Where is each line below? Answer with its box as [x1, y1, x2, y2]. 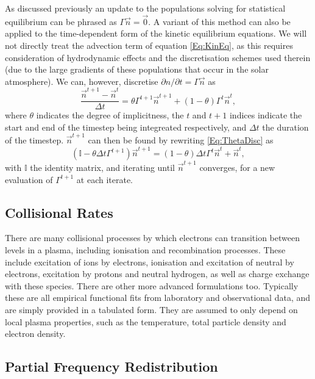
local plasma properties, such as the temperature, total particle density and [5, 315, 286, 328]
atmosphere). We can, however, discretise [5, 74, 158, 87]
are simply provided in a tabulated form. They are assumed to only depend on [5, 303, 298, 316]
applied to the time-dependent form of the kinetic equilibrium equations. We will [5, 27, 307, 40]
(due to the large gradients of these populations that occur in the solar [5, 63, 269, 76]
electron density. [5, 327, 66, 340]
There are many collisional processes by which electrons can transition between [5, 231, 300, 244]
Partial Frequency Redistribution [5, 357, 218, 376]
